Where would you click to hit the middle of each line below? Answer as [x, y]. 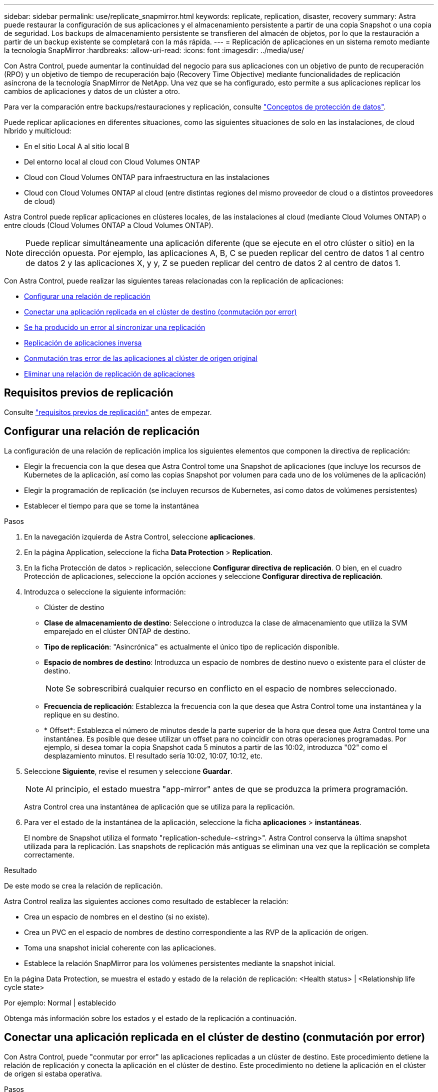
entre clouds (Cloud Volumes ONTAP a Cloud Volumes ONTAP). [109, 225]
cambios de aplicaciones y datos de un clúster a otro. [92, 91]
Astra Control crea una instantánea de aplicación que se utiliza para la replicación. [159, 806]
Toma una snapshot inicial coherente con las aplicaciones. [120, 947]
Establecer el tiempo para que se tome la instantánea [111, 505]
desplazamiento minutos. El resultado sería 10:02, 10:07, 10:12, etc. [153, 755]
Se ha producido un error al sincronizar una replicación [115, 327]
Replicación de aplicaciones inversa [83, 343]
